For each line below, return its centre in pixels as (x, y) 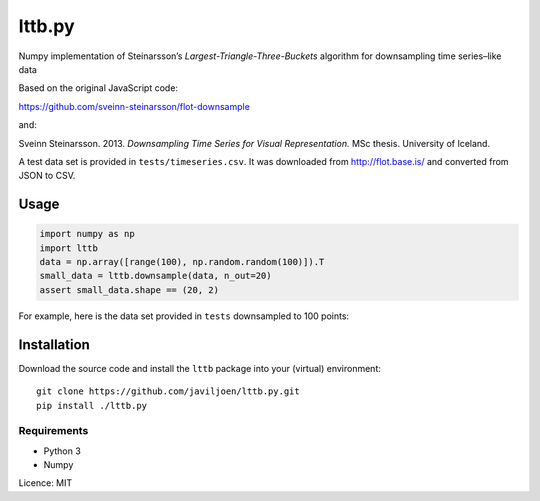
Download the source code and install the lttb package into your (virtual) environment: (200, 368)
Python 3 (62, 451)
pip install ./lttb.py (92, 405)
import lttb (69, 248)
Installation (54, 344)
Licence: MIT (45, 483)
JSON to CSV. (47, 176)
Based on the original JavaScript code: (98, 88)
